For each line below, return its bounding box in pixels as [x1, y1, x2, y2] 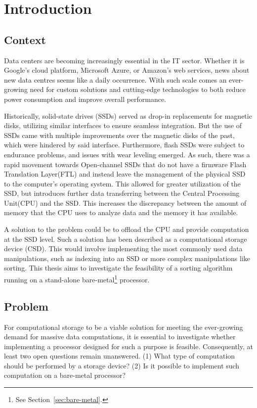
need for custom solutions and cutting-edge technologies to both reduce [30, 84, 246, 94]
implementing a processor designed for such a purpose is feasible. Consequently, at [4, 341, 253, 351]
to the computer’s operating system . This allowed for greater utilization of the [4, 178, 241, 188]
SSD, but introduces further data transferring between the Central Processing [4, 188, 240, 198]
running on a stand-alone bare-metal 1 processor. [4, 273, 150, 284]
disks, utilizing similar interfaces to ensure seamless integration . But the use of [4, 120, 242, 131]
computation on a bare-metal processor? [4, 370, 126, 380]
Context [4, 32, 46, 47]
